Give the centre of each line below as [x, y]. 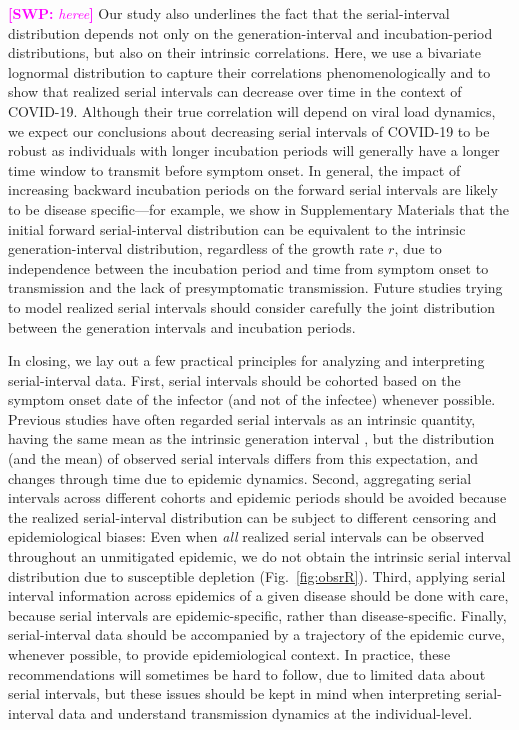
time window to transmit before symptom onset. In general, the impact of [234, 169]
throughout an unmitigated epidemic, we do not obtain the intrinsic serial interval [259, 556]
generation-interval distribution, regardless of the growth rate [196, 248]
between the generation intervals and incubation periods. [182, 326]
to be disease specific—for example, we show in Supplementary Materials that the [258, 208]
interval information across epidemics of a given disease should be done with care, [258, 595]
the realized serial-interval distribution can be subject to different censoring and [252, 516]
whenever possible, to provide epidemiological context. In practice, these [229, 654]
